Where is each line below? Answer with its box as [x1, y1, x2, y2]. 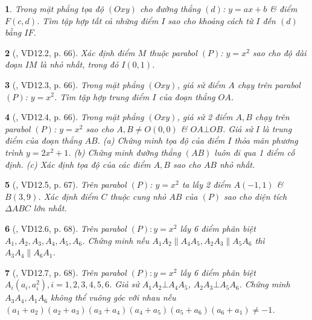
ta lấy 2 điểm [182, 178, 231, 191]
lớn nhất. [33, 202, 67, 214]
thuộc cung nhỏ [110, 190, 167, 202]
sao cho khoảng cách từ [168, 14, 253, 27]
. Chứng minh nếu [82, 234, 150, 246]
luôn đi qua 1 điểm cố [214, 146, 295, 158]
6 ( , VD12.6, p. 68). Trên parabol [5, 222, 127, 234]
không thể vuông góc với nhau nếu [50, 291, 176, 304]
